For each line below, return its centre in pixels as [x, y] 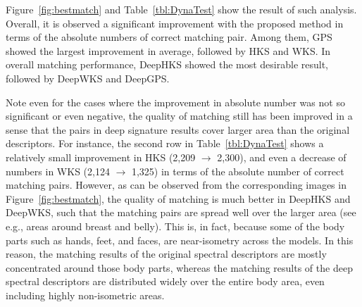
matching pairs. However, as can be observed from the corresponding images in [176, 185]
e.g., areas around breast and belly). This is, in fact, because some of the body [175, 226]
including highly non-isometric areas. [85, 295]
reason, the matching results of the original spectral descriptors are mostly [166, 254]
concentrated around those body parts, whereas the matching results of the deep [179, 267]
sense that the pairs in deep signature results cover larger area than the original [178, 129]
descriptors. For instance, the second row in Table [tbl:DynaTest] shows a [165, 143]
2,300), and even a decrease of [282, 157]
